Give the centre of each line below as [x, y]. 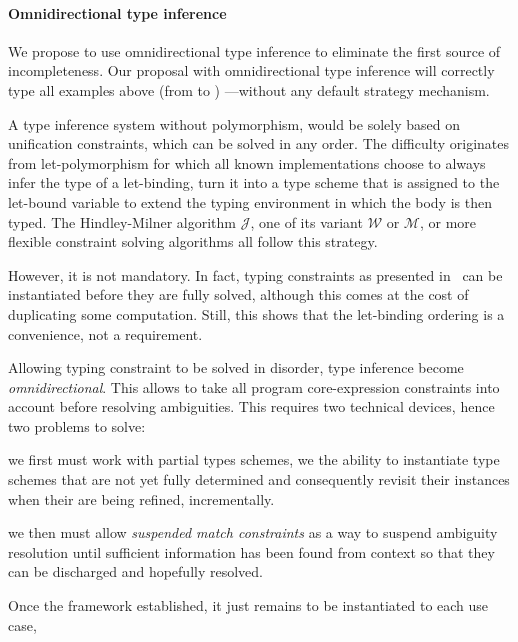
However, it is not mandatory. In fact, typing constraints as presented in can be [255, 274]
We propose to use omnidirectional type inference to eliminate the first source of [254, 50]
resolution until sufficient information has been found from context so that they [251, 551]
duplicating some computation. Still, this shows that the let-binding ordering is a [256, 313]
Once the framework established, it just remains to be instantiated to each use [248, 605]
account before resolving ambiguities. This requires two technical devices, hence [251, 406]
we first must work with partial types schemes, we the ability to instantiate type [254, 459]
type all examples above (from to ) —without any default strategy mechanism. [249, 89]
